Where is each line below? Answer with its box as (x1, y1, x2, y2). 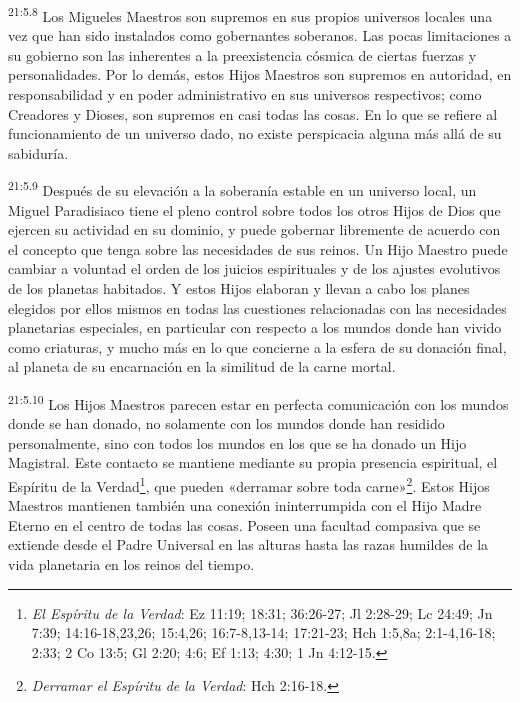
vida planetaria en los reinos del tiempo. (8, 554, 255, 575)
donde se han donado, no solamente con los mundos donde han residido (8, 413, 445, 434)
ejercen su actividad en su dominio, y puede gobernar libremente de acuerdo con (8, 219, 501, 240)
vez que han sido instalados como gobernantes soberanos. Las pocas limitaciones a (8, 25, 512, 46)
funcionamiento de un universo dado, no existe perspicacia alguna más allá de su (8, 123, 502, 144)
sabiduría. (8, 142, 69, 163)
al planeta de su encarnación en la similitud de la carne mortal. (8, 356, 396, 377)
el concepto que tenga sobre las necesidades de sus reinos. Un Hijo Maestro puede (8, 238, 508, 259)
